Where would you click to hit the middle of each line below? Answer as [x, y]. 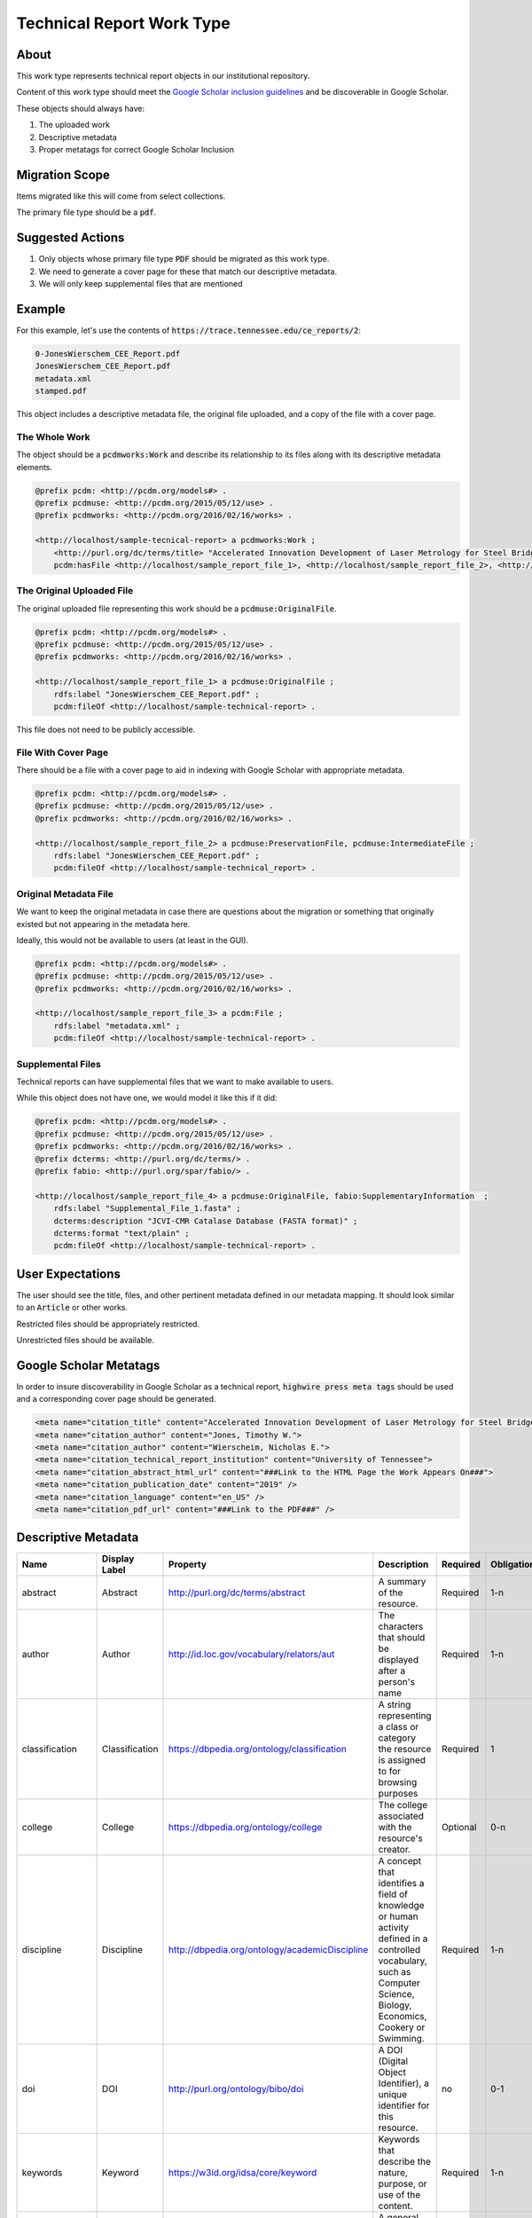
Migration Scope [63, 174]
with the [395, 1828]
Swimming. [401, 2039]
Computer [399, 1983]
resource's [400, 1838]
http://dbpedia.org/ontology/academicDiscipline [269, 1950]
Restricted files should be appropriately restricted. [108, 1324]
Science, [396, 1994]
